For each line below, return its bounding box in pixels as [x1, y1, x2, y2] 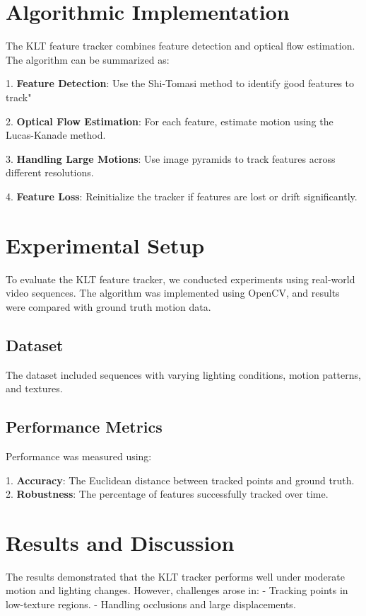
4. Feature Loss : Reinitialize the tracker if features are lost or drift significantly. [6, 188, 358, 203]
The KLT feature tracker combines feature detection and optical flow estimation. [6, 38, 355, 53]
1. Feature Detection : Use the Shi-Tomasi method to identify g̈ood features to [6, 76, 355, 91]
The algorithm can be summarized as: [6, 52, 170, 67]
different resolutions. [6, 165, 94, 180]
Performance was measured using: [6, 448, 152, 463]
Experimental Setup [6, 230, 205, 259]
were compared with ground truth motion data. [6, 299, 211, 314]
